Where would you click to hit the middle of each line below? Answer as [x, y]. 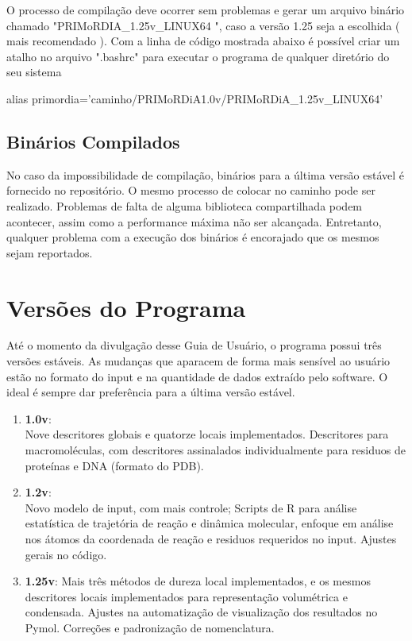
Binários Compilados [93, 141]
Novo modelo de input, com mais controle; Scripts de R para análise [191, 507]
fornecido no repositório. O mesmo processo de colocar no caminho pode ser [191, 190]
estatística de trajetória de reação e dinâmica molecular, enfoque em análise [209, 523]
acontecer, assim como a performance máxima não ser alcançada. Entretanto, [194, 221]
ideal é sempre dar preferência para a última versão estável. [151, 392]
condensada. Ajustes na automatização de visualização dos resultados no [201, 612]
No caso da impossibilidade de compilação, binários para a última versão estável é [206, 174]
